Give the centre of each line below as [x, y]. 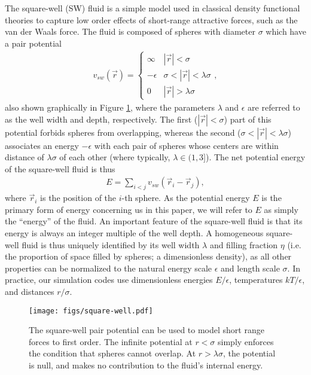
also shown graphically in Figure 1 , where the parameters [110, 107]
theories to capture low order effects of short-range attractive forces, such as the [151, 19]
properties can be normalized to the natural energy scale [109, 268]
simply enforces [246, 341]
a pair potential [33, 43]
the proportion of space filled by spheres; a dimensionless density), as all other [148, 256]
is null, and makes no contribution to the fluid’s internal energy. [146, 365]
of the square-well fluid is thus [60, 168]
